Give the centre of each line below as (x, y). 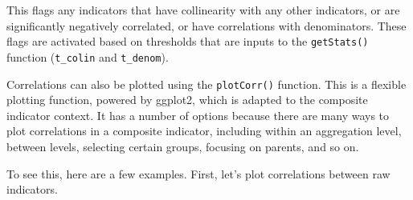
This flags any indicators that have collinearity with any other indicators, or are (203, 10)
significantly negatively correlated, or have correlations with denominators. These (206, 25)
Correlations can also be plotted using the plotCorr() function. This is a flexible (206, 84)
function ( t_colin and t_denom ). (88, 56)
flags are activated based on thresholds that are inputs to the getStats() (188, 41)
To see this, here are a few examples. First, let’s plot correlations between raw (198, 173)
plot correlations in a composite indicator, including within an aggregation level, (204, 131)
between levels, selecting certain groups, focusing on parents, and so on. (183, 146)
